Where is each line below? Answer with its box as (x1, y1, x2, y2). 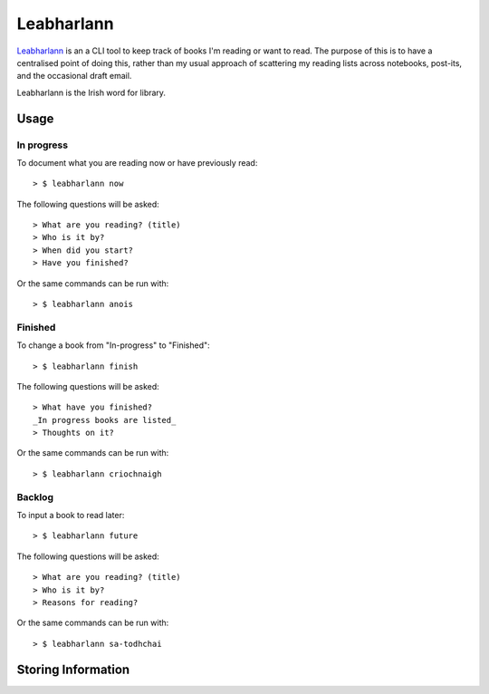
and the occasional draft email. (16, 71, 132, 82)
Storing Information (16, 661, 130, 677)
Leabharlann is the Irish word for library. (16, 87, 167, 98)
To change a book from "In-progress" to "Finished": (16, 340, 210, 351)
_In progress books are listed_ (33, 415, 177, 425)
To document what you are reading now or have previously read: (16, 157, 258, 168)
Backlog (16, 490, 54, 503)
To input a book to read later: (16, 510, 125, 521)
